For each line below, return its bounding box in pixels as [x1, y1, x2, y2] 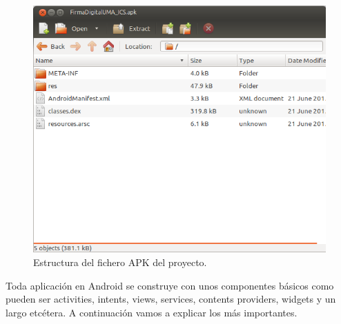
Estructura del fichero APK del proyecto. [33, 254, 207, 269]
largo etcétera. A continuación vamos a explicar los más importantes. [6, 305, 298, 319]
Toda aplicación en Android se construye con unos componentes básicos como [6, 278, 334, 292]
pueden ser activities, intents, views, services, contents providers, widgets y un [6, 292, 336, 306]
